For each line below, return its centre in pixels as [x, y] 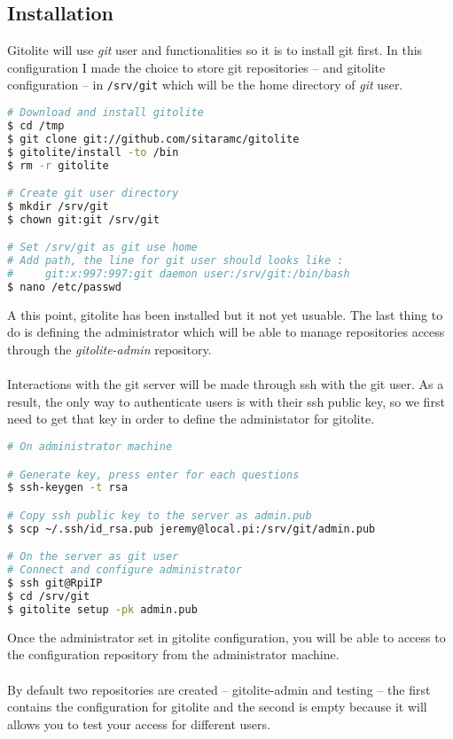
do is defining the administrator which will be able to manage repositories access [226, 332]
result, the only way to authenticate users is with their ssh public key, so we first [226, 401]
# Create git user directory [93, 194]
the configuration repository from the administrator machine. [173, 654]
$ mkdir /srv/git [58, 206]
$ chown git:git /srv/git [83, 219]
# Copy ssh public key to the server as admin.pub [160, 515]
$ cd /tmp [36, 125]
